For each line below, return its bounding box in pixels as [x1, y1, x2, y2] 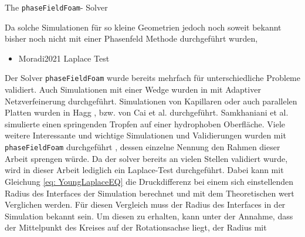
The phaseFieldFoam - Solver [5, 1, 108, 13]
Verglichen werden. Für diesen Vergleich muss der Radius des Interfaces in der [5, 198, 286, 211]
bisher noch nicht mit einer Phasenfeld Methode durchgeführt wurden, [5, 32, 258, 45]
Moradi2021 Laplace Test [18, 52, 110, 64]
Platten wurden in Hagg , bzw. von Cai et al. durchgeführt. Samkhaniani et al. [5, 106, 289, 118]
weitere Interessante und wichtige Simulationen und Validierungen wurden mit [5, 129, 286, 141]
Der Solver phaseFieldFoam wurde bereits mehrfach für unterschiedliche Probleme [5, 72, 300, 84]
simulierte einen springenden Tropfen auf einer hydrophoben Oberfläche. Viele [5, 117, 285, 130]
